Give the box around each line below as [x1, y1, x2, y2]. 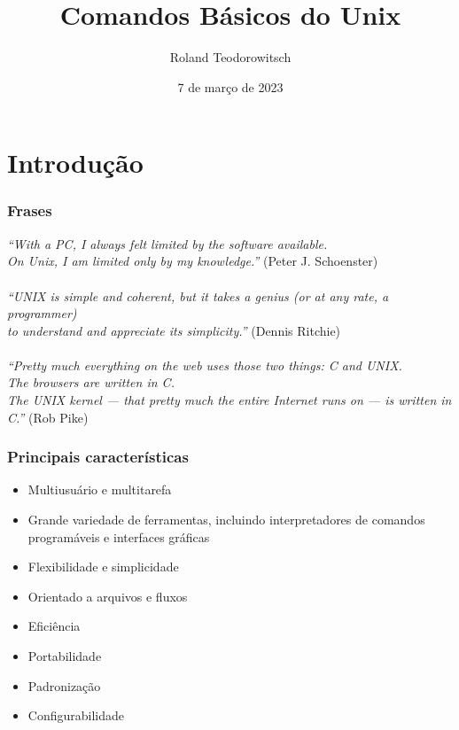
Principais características [7, 446, 189, 468]
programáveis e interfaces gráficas [27, 527, 210, 546]
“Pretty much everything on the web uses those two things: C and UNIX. [7, 355, 402, 374]
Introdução [7, 144, 144, 181]
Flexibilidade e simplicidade [27, 557, 179, 576]
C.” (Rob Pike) [7, 408, 89, 426]
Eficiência [27, 617, 81, 635]
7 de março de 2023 [177, 77, 284, 96]
